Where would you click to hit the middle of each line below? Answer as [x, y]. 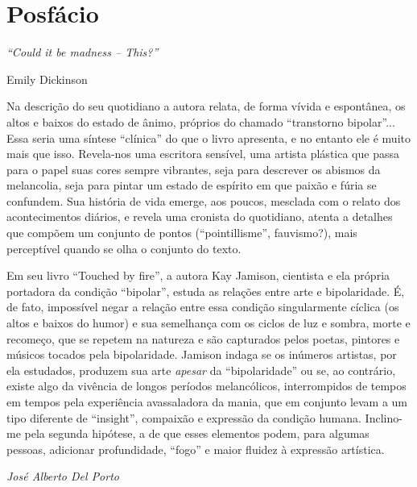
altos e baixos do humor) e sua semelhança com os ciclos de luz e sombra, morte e [208, 323]
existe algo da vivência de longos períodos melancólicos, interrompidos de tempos [206, 386]
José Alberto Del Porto [63, 476]
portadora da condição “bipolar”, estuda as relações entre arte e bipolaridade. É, [206, 291]
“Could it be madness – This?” [83, 52]
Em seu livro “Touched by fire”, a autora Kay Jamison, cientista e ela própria [198, 275]
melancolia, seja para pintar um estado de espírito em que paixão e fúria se [192, 185]
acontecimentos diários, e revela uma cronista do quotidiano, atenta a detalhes [200, 216]
